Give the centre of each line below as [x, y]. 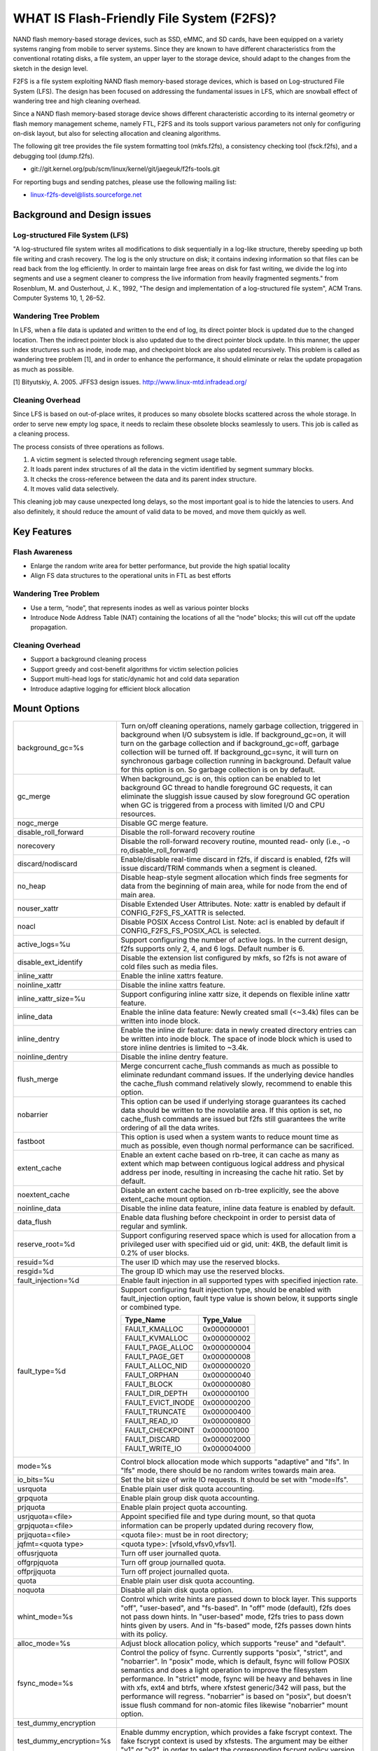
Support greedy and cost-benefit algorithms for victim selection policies [134, 669]
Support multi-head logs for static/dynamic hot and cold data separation [135, 679]
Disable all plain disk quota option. [177, 1590]
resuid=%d [35, 1262]
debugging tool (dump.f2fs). [54, 156]
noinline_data [39, 1208]
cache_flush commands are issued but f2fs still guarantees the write [233, 1119]
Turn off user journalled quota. [170, 1553]
